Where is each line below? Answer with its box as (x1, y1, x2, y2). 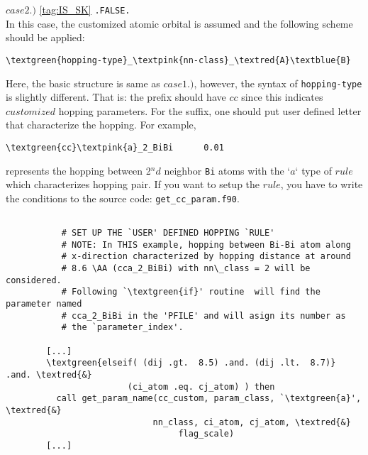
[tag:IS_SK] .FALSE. (39, 2, 130, 16)
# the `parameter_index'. (61, 322, 184, 333)
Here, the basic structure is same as (6, 75, 160, 90)
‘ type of (295, 163, 332, 177)
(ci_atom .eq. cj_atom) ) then (127, 381, 275, 392)
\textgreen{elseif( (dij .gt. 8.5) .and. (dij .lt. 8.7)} (46, 358, 336, 368)
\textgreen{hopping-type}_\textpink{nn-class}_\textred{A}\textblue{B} (6, 55, 351, 65)
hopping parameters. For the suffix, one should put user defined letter (58, 103, 362, 118)
